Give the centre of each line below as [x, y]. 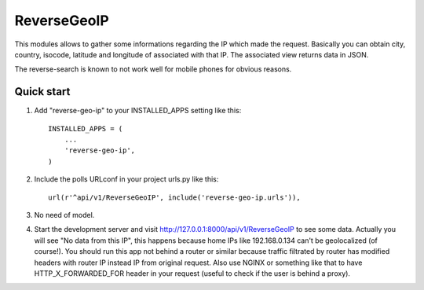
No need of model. [64, 215]
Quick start [42, 92]
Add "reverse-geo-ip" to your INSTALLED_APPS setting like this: [138, 111]
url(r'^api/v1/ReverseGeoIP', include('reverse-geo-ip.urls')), [175, 197]
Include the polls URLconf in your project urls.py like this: [126, 179]
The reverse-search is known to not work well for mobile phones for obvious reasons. [153, 69]
